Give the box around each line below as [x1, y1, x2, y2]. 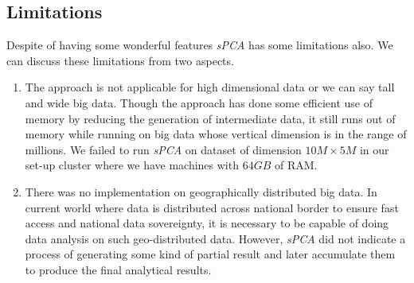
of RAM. [274, 157, 318, 173]
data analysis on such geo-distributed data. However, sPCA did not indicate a [25, 230, 406, 246]
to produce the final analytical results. [25, 261, 212, 277]
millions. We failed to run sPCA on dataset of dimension [25, 141, 302, 157]
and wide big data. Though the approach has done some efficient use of [25, 94, 373, 110]
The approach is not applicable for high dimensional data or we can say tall [25, 79, 395, 95]
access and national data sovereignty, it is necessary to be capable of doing [25, 215, 389, 231]
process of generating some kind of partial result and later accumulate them [25, 246, 396, 262]
